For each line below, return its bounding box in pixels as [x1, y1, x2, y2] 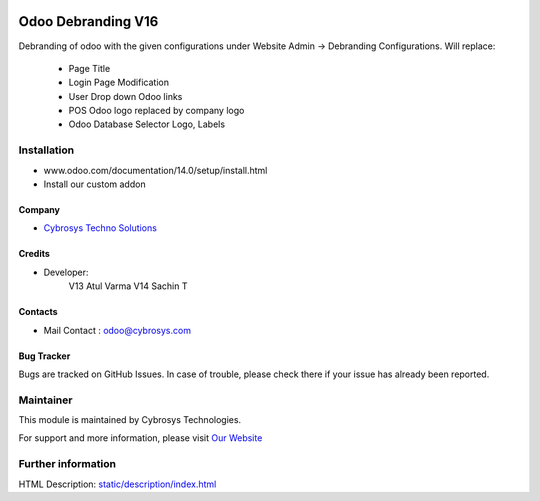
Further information [18, 457, 117, 471]
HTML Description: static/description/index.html [18, 478, 217, 490]
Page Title [68, 62, 111, 74]
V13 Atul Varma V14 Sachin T [68, 280, 188, 292]
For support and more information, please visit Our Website [18, 432, 263, 444]
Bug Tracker [18, 350, 71, 362]
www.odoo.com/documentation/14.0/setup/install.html [43, 164, 268, 176]
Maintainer [18, 393, 73, 407]
